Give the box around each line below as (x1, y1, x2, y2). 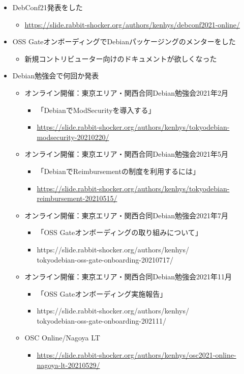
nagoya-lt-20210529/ (37, 359, 100, 370)
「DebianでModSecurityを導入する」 (37, 104, 156, 115)
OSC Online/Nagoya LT (24, 332, 100, 343)
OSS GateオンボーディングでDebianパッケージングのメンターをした (12, 36, 236, 47)
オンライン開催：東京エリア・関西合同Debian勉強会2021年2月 (24, 87, 228, 98)
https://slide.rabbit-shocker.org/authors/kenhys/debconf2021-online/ (24, 19, 240, 30)
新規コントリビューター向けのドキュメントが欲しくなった (24, 53, 217, 64)
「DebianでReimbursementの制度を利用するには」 (37, 165, 200, 176)
